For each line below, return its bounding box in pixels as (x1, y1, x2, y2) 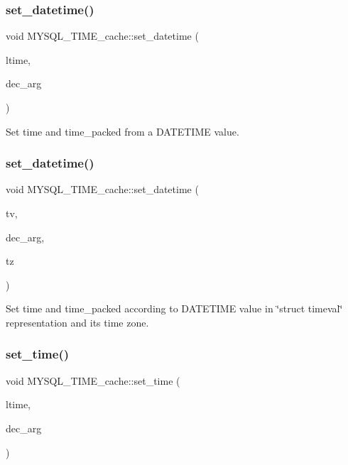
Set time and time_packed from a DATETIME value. (6, 124, 239, 138)
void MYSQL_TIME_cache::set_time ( (6, 373, 180, 388)
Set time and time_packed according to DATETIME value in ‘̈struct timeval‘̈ (6, 301, 343, 316)
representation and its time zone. (6, 314, 149, 329)
